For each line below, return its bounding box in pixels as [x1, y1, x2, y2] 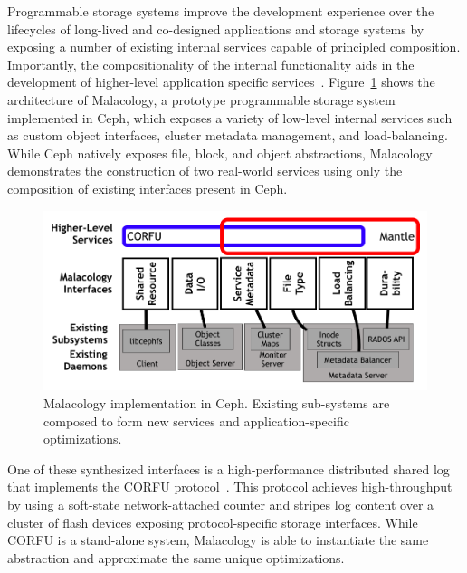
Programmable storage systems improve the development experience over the [7, 2, 434, 20]
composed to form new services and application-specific [43, 411, 349, 430]
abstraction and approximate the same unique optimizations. [7, 548, 345, 567]
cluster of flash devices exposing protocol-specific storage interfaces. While [7, 512, 418, 531]
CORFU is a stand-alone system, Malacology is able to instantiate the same [7, 530, 429, 549]
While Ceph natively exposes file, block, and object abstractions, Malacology [7, 143, 433, 162]
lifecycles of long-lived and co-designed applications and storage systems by [7, 19, 424, 38]
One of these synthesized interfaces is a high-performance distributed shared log [7, 459, 450, 478]
